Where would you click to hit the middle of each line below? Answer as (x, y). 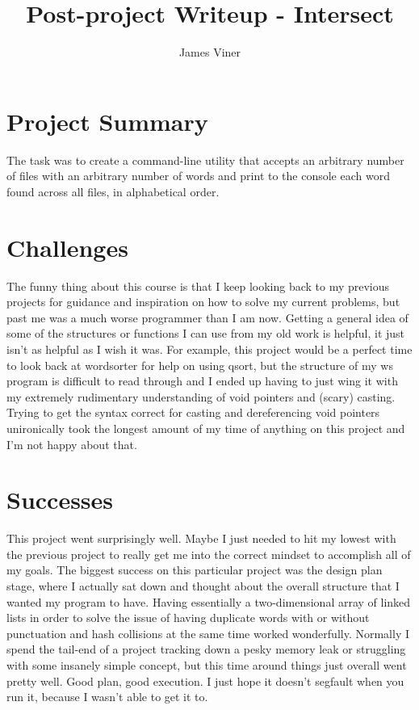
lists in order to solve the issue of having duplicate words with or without (188, 618)
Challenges (67, 247)
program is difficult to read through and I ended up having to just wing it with (202, 381)
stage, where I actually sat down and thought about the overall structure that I (203, 586)
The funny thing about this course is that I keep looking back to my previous (198, 286)
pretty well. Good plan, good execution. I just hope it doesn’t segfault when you (205, 681)
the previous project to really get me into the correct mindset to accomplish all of (209, 554)
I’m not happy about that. (72, 444)
